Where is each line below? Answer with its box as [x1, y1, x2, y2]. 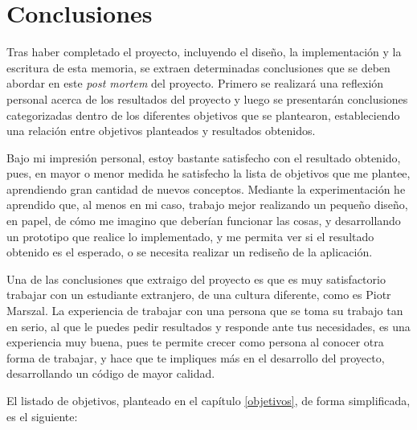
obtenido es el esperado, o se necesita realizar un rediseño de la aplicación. [6, 244, 373, 260]
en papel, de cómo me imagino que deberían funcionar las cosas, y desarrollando [6, 212, 401, 229]
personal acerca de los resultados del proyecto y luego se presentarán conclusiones [6, 90, 408, 107]
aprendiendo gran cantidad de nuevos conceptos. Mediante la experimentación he [6, 180, 406, 197]
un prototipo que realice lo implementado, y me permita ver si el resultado [6, 227, 374, 244]
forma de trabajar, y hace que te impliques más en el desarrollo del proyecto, [6, 349, 385, 366]
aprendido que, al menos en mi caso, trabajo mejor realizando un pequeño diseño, [6, 196, 408, 213]
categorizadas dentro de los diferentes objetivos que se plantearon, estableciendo [6, 106, 400, 123]
